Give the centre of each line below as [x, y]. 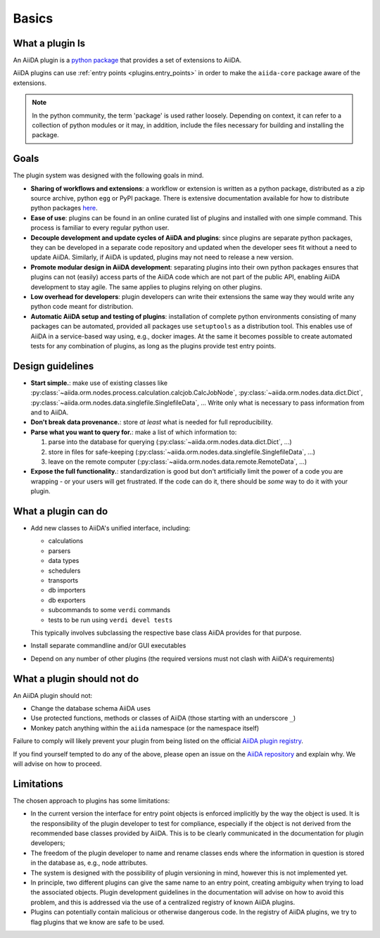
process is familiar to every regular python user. [100, 228]
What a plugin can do [61, 511]
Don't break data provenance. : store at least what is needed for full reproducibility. [152, 422]
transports [63, 581]
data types [64, 561]
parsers [59, 551]
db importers [67, 590]
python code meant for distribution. [82, 307]
